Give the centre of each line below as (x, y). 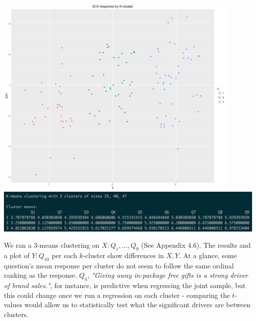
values (13, 305)
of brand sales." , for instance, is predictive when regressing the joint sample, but (125, 285)
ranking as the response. (41, 275)
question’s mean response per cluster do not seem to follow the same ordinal (119, 265)
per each (64, 255)
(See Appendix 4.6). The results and (196, 245)
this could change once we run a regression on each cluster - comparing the (117, 295)
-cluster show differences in (123, 255)
